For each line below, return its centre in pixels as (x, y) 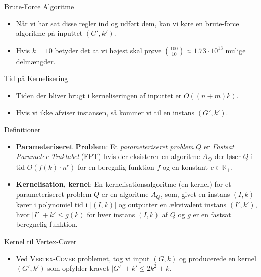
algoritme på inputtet (49, 33)
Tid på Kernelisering (36, 78)
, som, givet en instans (195, 194)
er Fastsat (219, 146)
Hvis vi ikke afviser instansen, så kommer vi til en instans (105, 112)
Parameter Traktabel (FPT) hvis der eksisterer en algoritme (108, 156)
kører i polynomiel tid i (52, 204)
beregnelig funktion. (47, 224)
